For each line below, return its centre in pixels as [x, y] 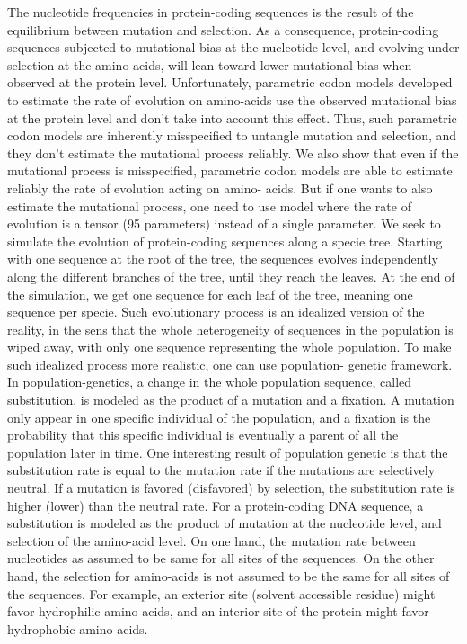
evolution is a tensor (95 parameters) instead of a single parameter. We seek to [224, 224]
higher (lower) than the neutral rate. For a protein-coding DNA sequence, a [216, 505]
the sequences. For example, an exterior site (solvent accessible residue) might [221, 593]
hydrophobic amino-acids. [78, 628]
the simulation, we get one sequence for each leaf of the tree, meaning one [210, 294]
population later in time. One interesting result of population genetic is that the [228, 452]
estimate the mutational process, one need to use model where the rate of [209, 206]
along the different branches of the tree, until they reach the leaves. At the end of [231, 276]
